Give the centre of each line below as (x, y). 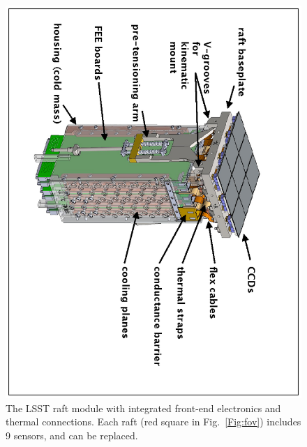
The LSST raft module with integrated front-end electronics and (143, 408)
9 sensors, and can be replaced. (72, 435)
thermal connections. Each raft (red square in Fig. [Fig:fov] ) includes (153, 422)
